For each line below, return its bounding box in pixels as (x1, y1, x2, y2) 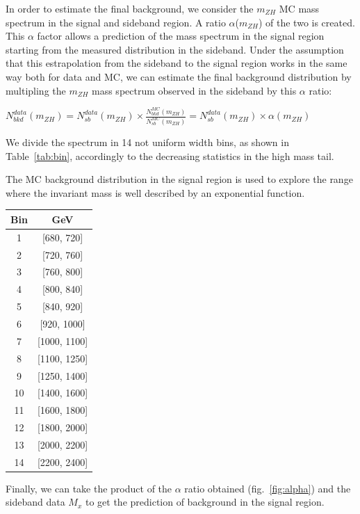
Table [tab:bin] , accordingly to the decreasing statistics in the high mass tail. (6, 148, 334, 163)
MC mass (279, 1, 320, 15)
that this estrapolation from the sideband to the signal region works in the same (6, 56, 347, 70)
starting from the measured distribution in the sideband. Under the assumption (6, 42, 344, 56)
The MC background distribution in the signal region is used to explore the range (6, 172, 353, 186)
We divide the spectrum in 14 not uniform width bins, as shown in (6, 135, 289, 150)
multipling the (6, 83, 66, 97)
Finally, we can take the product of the (6, 481, 172, 495)
